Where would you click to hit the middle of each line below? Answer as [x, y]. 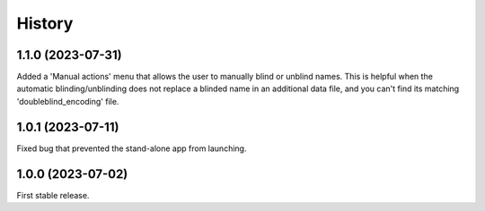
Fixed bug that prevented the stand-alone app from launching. [132, 148]
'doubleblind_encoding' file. [68, 101]
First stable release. [53, 195]
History [45, 23]
